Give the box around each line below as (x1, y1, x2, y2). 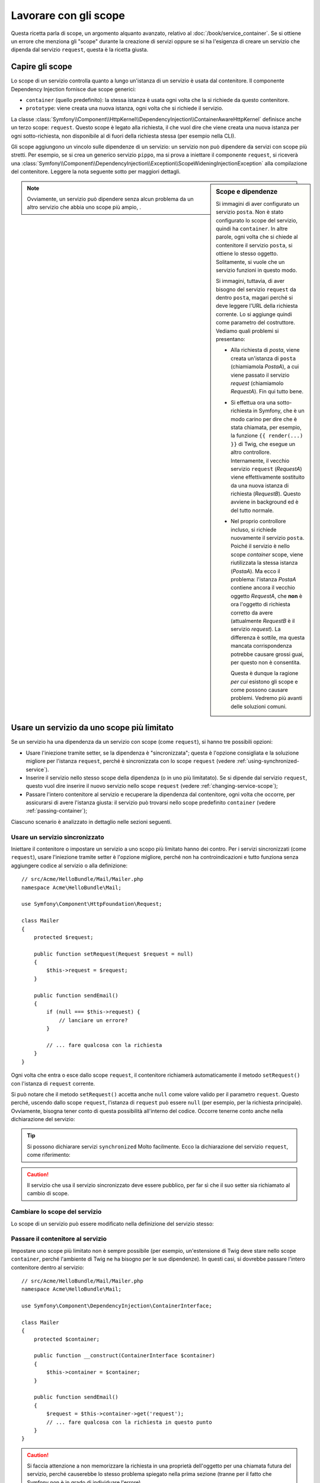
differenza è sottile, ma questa (231, 634, 305, 641)
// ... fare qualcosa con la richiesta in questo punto (46, 1418, 213, 1425)
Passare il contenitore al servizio (11, 1234, 107, 1243)
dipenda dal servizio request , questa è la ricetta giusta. (11, 46, 149, 53)
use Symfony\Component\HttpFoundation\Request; (21, 900, 162, 908)
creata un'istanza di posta (231, 355, 296, 362)
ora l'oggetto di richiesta (231, 601, 290, 608)
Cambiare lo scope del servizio (11, 1208, 102, 1216)
